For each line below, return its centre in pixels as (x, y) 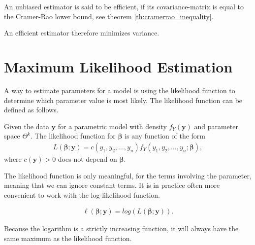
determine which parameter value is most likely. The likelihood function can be (123, 100)
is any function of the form (165, 136)
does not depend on (87, 158)
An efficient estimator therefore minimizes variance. (82, 33)
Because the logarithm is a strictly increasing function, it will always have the (121, 228)
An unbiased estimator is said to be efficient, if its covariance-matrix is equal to (124, 6)
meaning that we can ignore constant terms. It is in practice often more (112, 185)
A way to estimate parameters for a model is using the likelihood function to (120, 90)
